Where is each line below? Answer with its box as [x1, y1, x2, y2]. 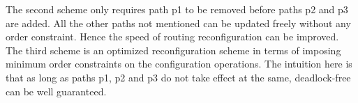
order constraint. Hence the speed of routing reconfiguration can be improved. [6, 29, 339, 44]
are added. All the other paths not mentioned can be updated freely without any [6, 15, 351, 30]
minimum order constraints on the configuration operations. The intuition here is [6, 56, 352, 71]
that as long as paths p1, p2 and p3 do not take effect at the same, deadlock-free [6, 70, 351, 84]
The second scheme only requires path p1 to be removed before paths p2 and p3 [6, 2, 348, 16]
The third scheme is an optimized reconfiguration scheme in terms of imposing [6, 42, 341, 57]
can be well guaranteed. [6, 84, 107, 98]
